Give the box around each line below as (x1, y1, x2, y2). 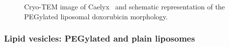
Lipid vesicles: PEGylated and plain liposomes (4, 32, 195, 45)
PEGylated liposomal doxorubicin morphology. (24, 11, 168, 21)
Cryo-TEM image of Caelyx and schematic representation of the (24, 1, 225, 11)
